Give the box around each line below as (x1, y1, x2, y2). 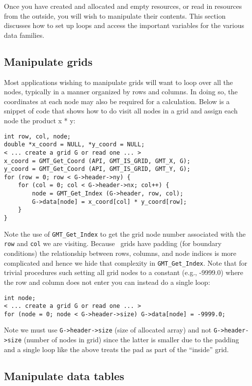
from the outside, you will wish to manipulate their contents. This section (4, 10, 226, 21)
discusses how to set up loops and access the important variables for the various (4, 20, 244, 30)
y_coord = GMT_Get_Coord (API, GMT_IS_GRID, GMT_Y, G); (4, 165, 191, 173)
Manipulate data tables (4, 368, 124, 383)
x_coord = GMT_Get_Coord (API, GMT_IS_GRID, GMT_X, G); (4, 157, 191, 165)
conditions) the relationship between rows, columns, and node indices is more (4, 248, 237, 258)
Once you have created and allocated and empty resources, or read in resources (4, 1, 242, 11)
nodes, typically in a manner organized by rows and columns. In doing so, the (4, 86, 238, 97)
